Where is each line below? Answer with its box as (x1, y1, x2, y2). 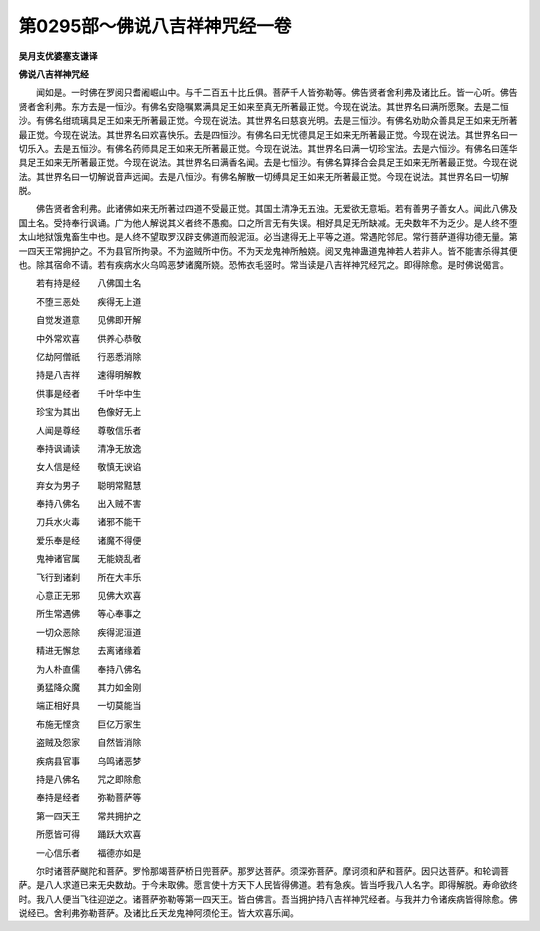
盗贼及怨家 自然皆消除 (35, 736, 142, 749)
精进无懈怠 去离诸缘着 (35, 645, 142, 657)
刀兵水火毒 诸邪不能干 (35, 516, 142, 528)
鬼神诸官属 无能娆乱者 (35, 553, 142, 565)
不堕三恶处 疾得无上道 (35, 295, 142, 307)
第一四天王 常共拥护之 (35, 810, 142, 822)
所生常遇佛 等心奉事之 (35, 608, 142, 620)
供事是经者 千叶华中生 (35, 387, 142, 399)
